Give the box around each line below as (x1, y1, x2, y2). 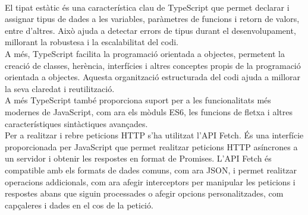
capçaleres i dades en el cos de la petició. (5, 198, 153, 211)
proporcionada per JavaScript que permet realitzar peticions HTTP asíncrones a (5, 140, 298, 153)
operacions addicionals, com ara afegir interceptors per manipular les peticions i (5, 175, 296, 188)
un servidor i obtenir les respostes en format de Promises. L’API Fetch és (5, 152, 272, 165)
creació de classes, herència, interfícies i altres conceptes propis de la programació (5, 59, 301, 71)
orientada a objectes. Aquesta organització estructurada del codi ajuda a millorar (5, 71, 301, 83)
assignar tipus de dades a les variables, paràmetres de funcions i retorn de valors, (5, 12, 300, 25)
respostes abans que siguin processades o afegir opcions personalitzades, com (5, 187, 284, 200)
